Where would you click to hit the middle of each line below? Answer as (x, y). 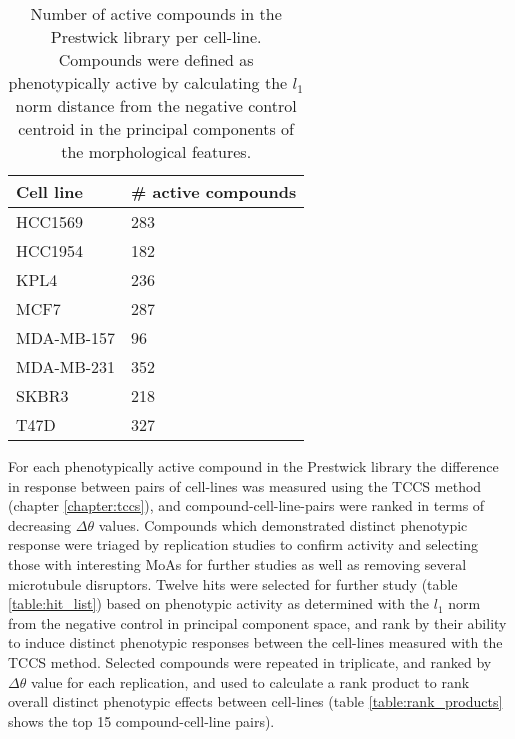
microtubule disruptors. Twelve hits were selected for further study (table (233, 583)
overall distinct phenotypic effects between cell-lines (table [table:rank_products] (255, 701)
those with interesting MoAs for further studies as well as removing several (237, 563)
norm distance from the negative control (156, 105)
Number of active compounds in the (156, 13)
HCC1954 (50, 250)
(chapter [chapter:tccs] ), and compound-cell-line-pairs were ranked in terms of (246, 505)
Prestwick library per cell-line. (156, 36)
